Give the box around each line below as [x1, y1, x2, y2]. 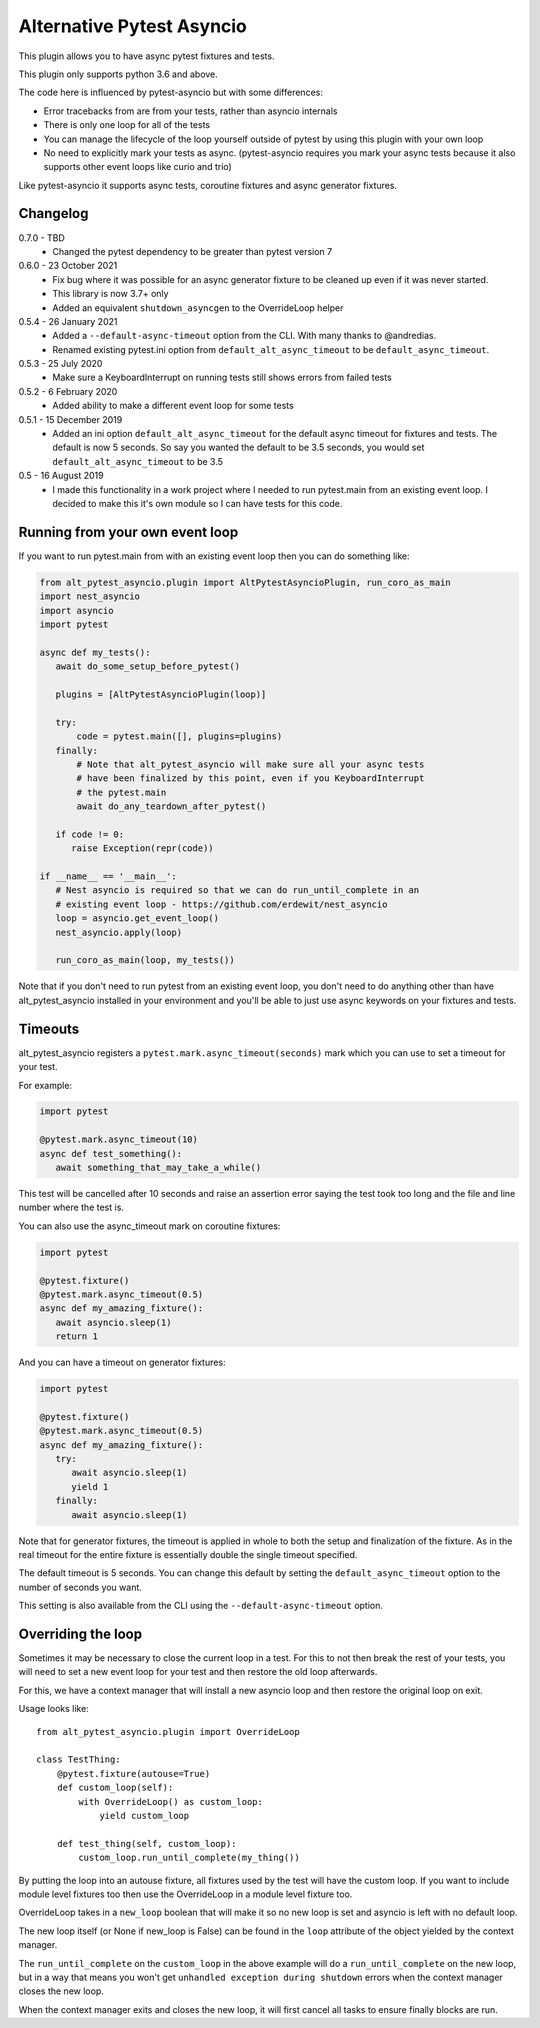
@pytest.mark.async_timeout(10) [39, 1134, 199, 1145]
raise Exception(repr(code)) [71, 843, 214, 854]
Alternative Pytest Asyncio [18, 15, 247, 37]
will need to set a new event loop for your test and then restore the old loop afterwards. [18, 1666, 378, 1678]
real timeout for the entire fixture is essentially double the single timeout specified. [18, 1549, 358, 1560]
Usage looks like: [18, 1703, 89, 1715]
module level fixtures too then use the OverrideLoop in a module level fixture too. [18, 1888, 353, 1900]
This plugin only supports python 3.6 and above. [18, 68, 219, 80]
